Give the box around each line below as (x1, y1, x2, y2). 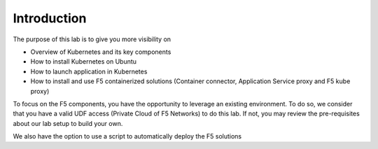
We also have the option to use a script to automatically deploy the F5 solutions (13, 132, 241, 141)
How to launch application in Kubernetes (30, 67, 148, 76)
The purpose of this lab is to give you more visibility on (13, 35, 171, 43)
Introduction (13, 10, 87, 26)
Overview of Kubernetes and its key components (30, 48, 171, 56)
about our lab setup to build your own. (13, 119, 123, 127)
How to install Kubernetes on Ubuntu (30, 57, 136, 66)
